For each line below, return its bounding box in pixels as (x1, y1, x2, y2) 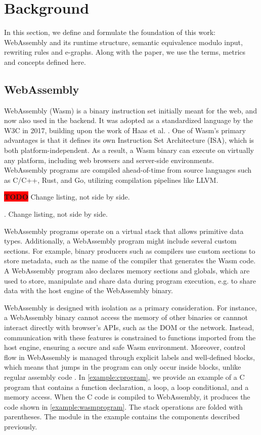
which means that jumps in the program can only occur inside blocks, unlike (4, 362, 241, 372)
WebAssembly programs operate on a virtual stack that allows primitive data (4, 225, 244, 236)
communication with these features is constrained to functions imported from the (4, 332, 256, 342)
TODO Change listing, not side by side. (4, 191, 130, 202)
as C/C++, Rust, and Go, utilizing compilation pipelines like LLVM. (4, 174, 219, 185)
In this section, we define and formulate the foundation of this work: (4, 27, 215, 37)
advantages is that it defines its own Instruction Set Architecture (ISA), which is (4, 135, 254, 145)
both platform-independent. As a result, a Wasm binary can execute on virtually (4, 145, 254, 155)
